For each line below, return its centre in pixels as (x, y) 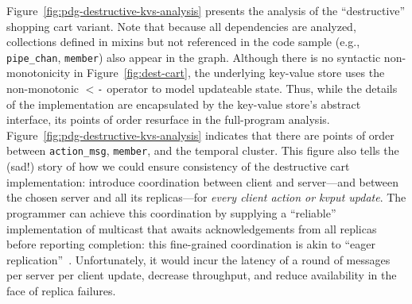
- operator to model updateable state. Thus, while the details (247, 89)
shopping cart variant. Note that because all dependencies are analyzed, (181, 26)
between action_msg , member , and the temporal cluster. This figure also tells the (203, 150)
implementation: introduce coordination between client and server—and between (202, 181)
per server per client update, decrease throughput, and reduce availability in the (202, 275)
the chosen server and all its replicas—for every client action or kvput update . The (206, 197)
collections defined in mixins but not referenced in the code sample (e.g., (183, 42)
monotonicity (39, 73)
